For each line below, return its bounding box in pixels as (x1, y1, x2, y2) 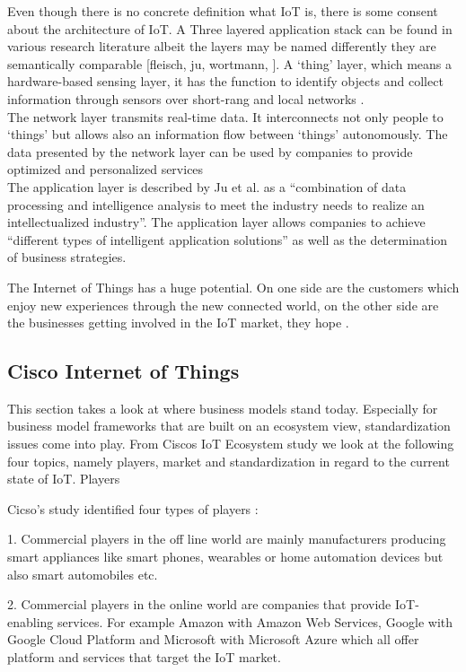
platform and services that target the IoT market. (7, 648, 281, 667)
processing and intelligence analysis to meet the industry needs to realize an (7, 195, 425, 214)
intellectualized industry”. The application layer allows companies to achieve (7, 213, 426, 231)
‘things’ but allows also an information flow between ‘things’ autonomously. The (7, 125, 448, 144)
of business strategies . (7, 248, 127, 266)
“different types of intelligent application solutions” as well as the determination (7, 230, 448, 249)
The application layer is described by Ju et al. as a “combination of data (7, 177, 407, 196)
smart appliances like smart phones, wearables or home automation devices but (7, 547, 444, 566)
